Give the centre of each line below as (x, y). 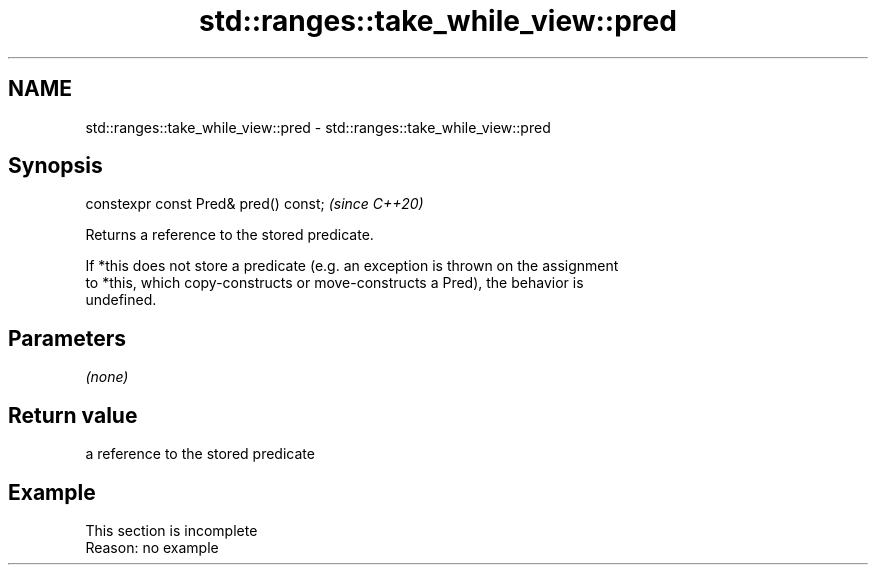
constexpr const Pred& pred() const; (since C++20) (254, 204)
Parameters (67, 338)
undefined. (121, 300)
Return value (73, 415)
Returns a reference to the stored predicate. (229, 235)
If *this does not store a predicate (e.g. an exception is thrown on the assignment (352, 266)
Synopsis (55, 166)
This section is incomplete (171, 530)
